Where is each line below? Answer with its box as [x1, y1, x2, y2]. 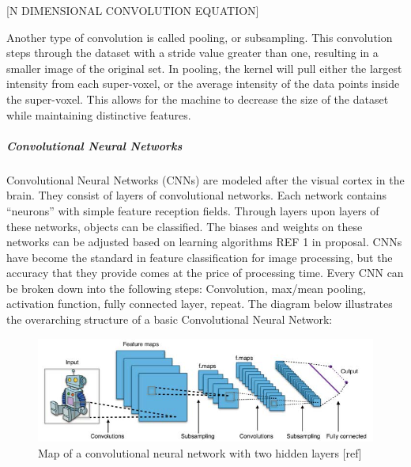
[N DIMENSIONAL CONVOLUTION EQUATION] [6, 2, 259, 18]
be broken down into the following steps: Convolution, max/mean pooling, [6, 279, 366, 296]
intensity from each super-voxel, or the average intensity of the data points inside [6, 75, 400, 92]
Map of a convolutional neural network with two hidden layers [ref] [38, 444, 362, 461]
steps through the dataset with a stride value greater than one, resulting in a [6, 44, 379, 61]
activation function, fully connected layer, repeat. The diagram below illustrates [6, 295, 393, 312]
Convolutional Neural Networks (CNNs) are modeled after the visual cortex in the [6, 171, 405, 188]
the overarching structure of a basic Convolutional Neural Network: [6, 311, 333, 328]
